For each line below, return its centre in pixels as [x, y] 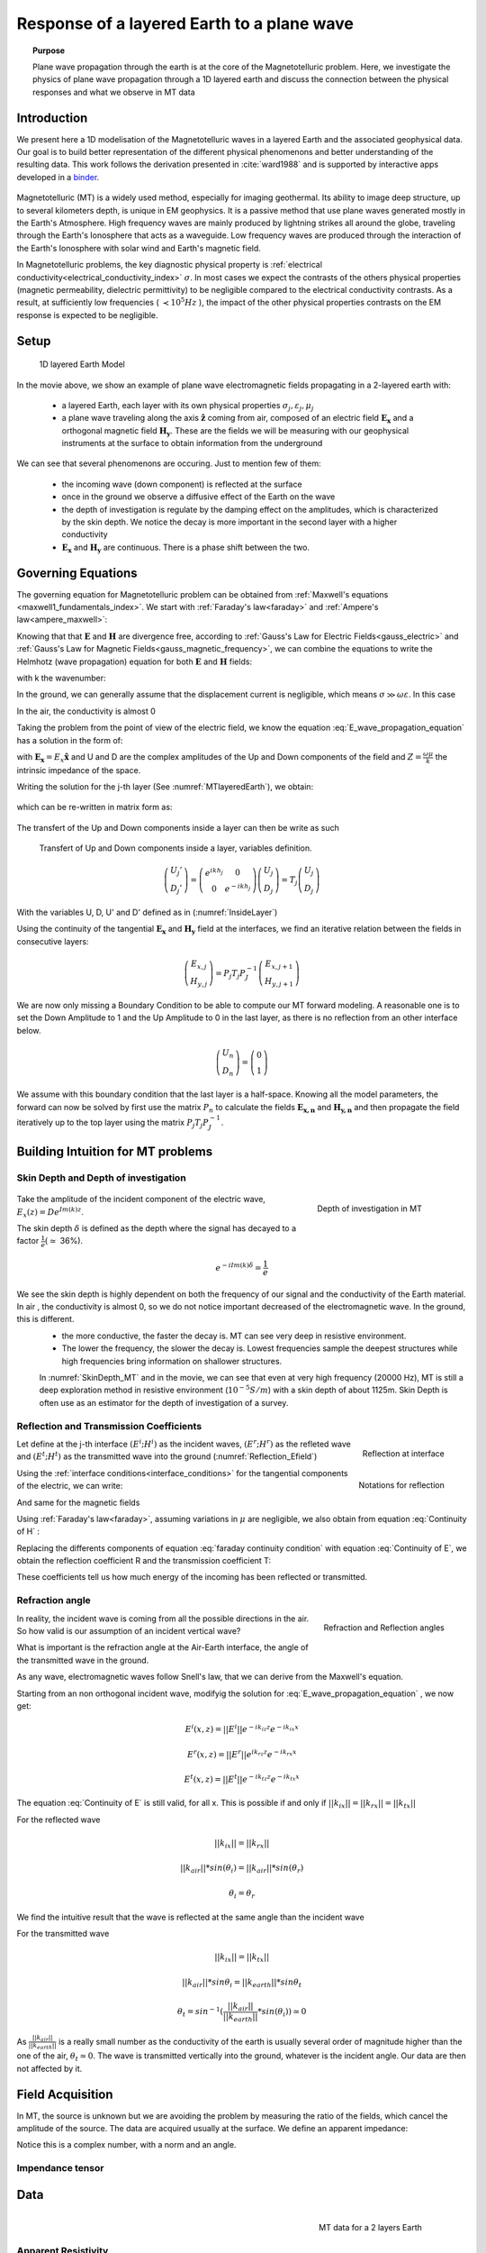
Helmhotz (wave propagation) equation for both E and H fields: [134, 661]
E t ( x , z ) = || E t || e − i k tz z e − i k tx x [242, 1779]
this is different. [45, 1319]
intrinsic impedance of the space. [79, 770]
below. [29, 1030]
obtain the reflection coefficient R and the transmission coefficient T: [144, 1561]
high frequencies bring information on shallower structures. [172, 1361]
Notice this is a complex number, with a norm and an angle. [126, 2145]
